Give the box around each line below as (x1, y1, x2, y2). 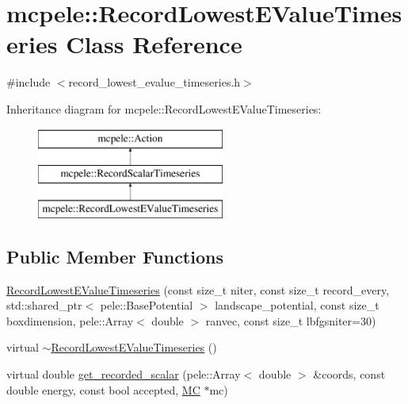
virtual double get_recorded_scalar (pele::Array (6, 366, 241, 383)
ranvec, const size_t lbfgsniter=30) (205, 312, 376, 329)
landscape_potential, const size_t (215, 297, 379, 314)
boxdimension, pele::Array (6, 312, 134, 329)
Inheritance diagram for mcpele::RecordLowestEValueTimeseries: (6, 100, 322, 117)
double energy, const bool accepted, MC (6, 381, 200, 398)
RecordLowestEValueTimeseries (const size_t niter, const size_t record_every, (6, 281, 390, 298)
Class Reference (66, 28, 242, 60)
